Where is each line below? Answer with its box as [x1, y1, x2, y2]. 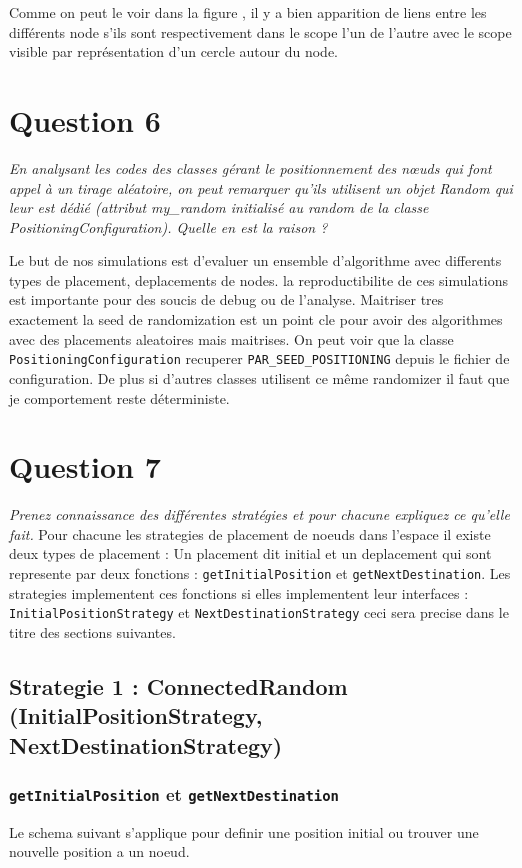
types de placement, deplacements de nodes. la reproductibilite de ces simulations [9, 269, 509, 290]
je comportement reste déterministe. [9, 387, 230, 408]
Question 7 [9, 446, 161, 487]
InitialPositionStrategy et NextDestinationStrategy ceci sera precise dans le [9, 602, 509, 623]
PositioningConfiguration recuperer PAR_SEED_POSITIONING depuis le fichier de [9, 348, 510, 369]
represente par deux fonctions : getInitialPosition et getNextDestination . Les [9, 563, 511, 583]
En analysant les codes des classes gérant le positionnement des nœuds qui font [9, 157, 492, 178]
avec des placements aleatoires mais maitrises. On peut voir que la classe [9, 328, 454, 349]
